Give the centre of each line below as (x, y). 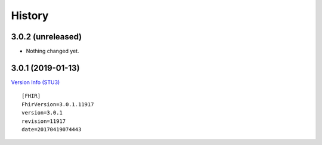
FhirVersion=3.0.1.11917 (58, 104)
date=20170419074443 (52, 129)
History (30, 16)
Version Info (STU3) (35, 82)
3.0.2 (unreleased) (47, 37)
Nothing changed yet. (53, 51)
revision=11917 (44, 121)
